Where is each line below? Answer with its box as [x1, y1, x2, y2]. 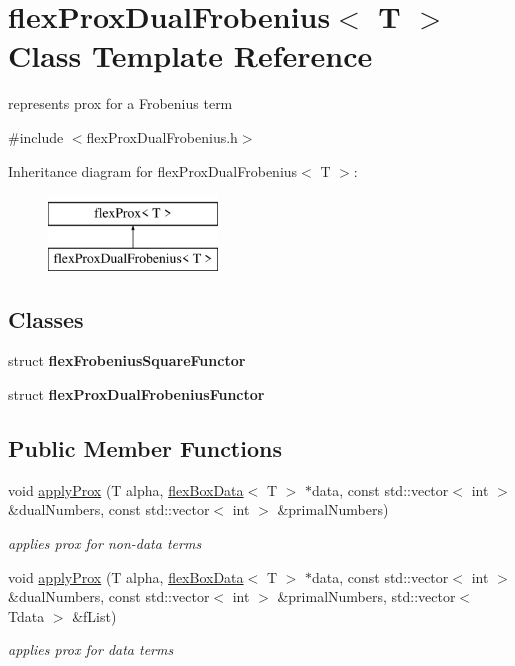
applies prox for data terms [8, 639, 174, 660]
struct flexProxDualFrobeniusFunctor [8, 384, 265, 405]
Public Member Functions [8, 433, 282, 464]
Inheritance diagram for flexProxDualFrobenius [8, 160, 298, 181]
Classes [8, 303, 84, 334]
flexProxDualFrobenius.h [86, 126, 238, 147]
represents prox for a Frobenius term [8, 93, 233, 114]
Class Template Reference [8, 35, 373, 76]
